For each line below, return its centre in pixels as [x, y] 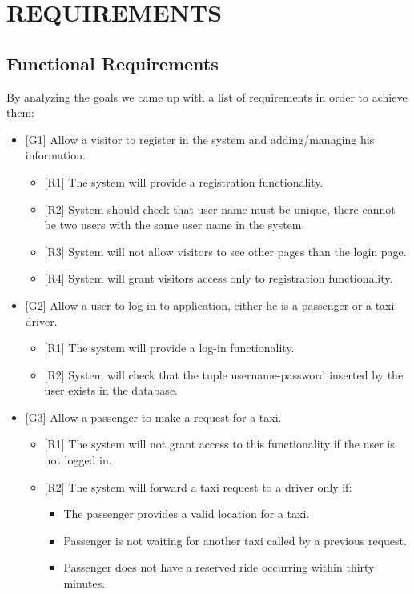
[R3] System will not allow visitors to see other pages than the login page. [225, 251]
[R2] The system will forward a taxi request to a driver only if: [198, 486]
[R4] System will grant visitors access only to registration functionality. [219, 278]
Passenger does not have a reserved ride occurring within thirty [219, 567]
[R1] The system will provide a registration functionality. [184, 181]
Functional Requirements [113, 63]
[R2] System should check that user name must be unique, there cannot [220, 209]
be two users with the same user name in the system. [175, 225]
